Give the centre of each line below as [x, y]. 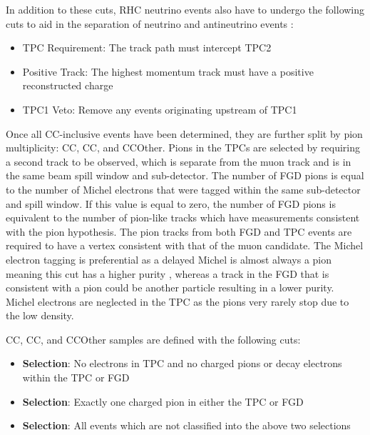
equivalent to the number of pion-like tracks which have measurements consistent [183, 217]
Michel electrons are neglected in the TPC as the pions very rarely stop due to [178, 301]
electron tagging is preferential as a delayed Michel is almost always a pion [169, 259]
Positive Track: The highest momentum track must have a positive [168, 71]
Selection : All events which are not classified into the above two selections [186, 425]
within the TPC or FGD [76, 377]
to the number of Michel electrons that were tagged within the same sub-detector [183, 189]
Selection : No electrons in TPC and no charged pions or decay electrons [182, 363]
